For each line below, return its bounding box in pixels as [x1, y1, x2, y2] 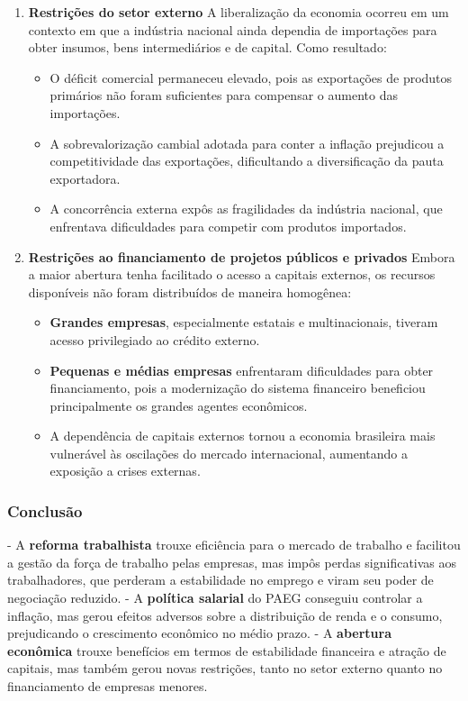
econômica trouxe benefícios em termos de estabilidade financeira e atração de [7, 641, 446, 660]
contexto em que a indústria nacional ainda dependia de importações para [28, 20, 437, 39]
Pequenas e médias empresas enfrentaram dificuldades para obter [49, 360, 434, 379]
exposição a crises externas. [49, 461, 201, 480]
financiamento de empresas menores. [7, 677, 208, 696]
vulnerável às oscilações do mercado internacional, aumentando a [49, 443, 408, 462]
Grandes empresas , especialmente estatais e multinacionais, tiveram [49, 313, 438, 332]
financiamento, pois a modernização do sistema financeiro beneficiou [49, 378, 426, 397]
